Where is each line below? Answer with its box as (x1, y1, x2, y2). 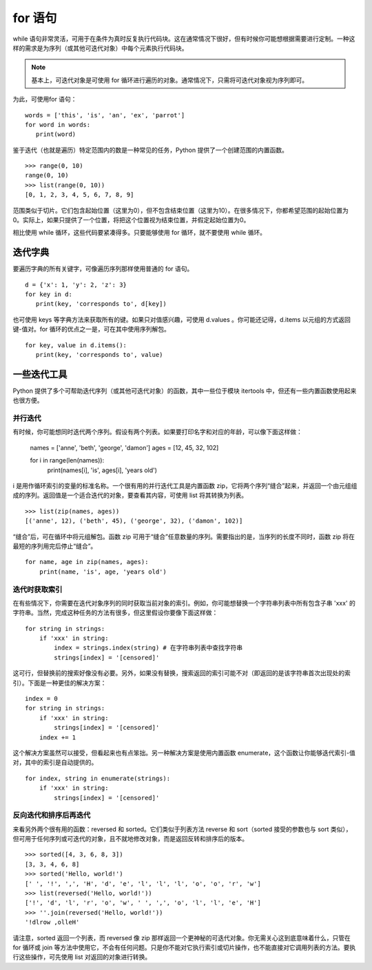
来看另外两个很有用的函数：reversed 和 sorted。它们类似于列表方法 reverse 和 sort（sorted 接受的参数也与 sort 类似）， (12, 825, 352, 833)
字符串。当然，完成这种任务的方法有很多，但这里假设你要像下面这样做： (12, 608, 218, 617)
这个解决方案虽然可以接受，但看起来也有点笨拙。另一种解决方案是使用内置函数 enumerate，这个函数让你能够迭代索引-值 (12, 749, 356, 757)
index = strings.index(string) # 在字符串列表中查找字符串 (54, 644, 243, 652)
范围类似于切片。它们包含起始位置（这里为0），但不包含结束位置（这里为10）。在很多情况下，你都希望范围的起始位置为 (12, 206, 349, 214)
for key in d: (25, 291, 72, 298)
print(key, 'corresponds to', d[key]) (35, 300, 167, 308)
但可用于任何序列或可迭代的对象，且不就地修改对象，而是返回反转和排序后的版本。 (12, 835, 248, 843)
